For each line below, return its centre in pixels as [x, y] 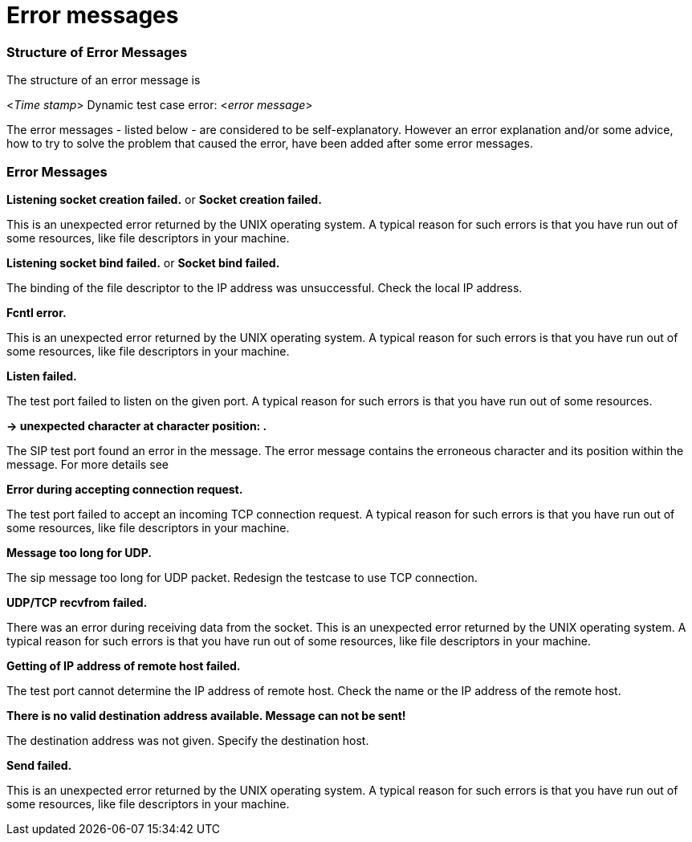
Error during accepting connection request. [125, 489]
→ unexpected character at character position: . [137, 425]
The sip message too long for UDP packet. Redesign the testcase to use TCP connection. [242, 577]
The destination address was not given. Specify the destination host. [188, 740]
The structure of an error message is [104, 80]
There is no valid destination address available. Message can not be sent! [206, 715]
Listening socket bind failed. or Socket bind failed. [143, 262]
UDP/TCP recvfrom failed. [77, 602]
